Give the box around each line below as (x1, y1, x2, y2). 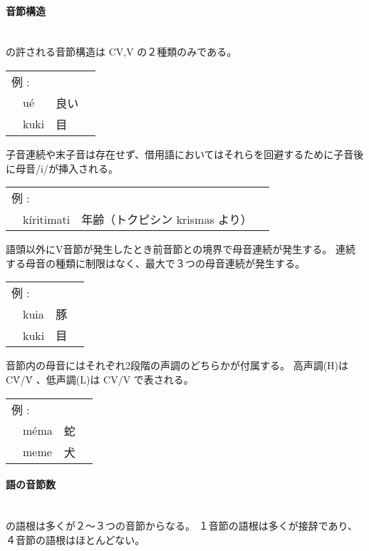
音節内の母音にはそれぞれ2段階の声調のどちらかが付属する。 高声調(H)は (6, 358, 349, 373)
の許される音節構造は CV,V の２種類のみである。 (6, 44, 237, 59)
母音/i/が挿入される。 (15, 160, 118, 175)
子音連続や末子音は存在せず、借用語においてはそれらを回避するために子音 (6, 146, 354, 161)
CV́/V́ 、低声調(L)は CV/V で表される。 (6, 371, 194, 386)
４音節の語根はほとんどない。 (6, 532, 145, 547)
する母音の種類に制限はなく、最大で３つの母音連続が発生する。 (6, 255, 305, 270)
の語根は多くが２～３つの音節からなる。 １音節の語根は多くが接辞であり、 (6, 517, 358, 532)
